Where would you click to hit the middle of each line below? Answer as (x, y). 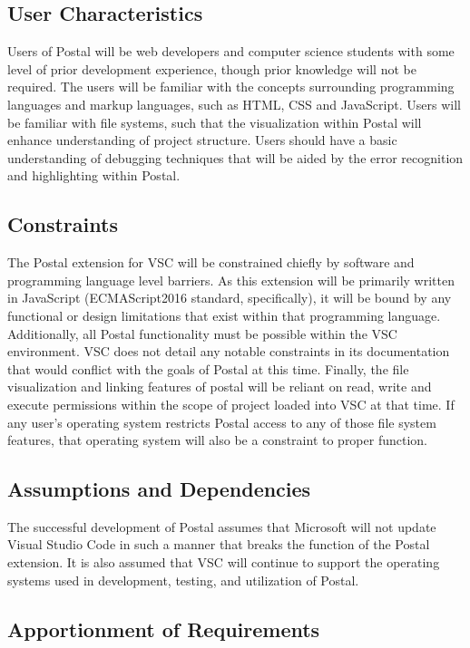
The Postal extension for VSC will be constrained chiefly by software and (211, 262)
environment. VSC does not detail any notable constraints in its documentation (229, 351)
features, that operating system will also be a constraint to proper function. (217, 440)
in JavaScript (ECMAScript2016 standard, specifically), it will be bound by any (230, 298)
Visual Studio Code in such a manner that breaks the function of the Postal (219, 544)
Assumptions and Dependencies (159, 489)
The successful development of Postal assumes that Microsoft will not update (222, 526)
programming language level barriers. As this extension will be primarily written (231, 280)
